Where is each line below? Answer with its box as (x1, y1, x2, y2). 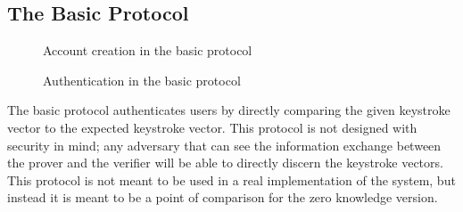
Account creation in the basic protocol (43, 41, 252, 60)
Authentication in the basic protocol (43, 70, 241, 89)
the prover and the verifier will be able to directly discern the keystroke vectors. (7, 153, 443, 172)
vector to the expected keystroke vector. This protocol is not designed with (7, 118, 418, 136)
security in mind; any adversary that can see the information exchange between (7, 135, 442, 154)
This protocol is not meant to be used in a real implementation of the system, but (7, 170, 456, 189)
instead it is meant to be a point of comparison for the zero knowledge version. (7, 188, 438, 207)
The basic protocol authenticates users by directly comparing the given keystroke (7, 101, 451, 119)
